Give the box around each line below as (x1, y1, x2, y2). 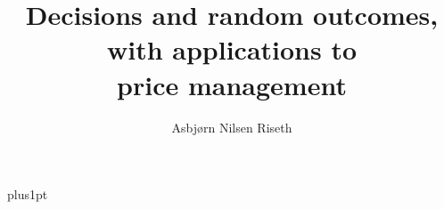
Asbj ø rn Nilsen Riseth (171, 117, 292, 136)
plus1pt (7, 185, 48, 204)
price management (117, 66, 347, 102)
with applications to (106, 31, 358, 68)
